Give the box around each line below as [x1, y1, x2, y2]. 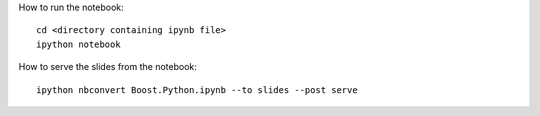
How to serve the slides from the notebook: [18, 61, 197, 73]
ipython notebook [36, 38, 121, 50]
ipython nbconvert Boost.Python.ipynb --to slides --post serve [36, 84, 359, 95]
